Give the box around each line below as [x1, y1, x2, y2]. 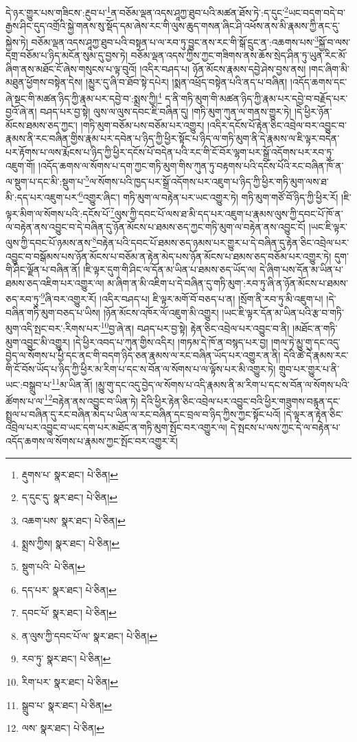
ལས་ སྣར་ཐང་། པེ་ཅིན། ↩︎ [21, 721, 105, 735]
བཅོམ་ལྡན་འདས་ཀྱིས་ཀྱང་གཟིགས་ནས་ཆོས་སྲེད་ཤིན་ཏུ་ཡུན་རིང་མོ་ [130, 48, 347, 62]
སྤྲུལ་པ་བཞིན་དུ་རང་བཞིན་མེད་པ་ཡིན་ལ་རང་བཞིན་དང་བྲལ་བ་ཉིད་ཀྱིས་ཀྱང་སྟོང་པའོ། [5, 406, 281, 421]
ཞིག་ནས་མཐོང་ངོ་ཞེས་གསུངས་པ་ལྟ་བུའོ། [5, 61, 137, 76]
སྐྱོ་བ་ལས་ [319, 34, 351, 49]
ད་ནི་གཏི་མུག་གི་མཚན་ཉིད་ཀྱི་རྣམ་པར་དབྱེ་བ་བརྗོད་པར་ [165, 91, 348, 105]
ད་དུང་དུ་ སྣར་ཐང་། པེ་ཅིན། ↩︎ [21, 490, 118, 505]
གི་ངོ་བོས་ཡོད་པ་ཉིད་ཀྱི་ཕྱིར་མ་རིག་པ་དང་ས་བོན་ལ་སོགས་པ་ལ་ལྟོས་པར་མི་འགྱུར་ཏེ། [5, 361, 276, 375]
